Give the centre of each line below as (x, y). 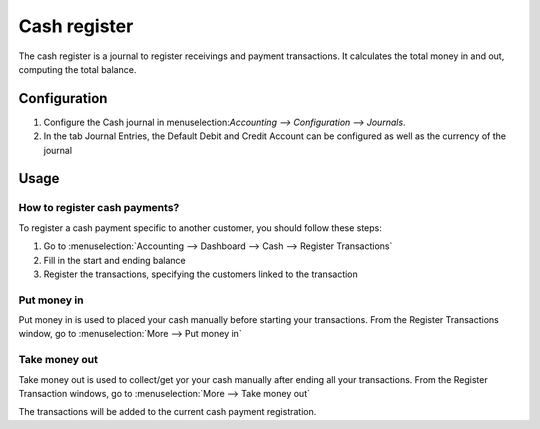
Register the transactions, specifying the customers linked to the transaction (201, 274)
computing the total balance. (77, 69)
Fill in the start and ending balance (114, 260)
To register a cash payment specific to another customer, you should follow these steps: (200, 227)
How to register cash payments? (99, 208)
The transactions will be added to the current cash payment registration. (167, 412)
